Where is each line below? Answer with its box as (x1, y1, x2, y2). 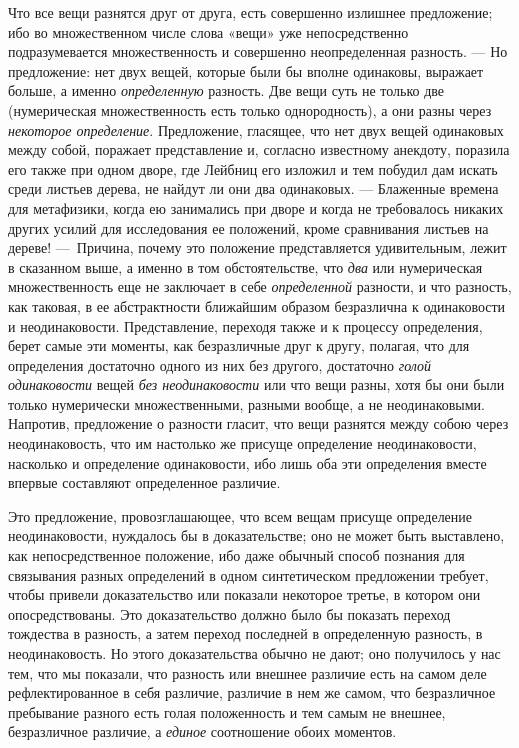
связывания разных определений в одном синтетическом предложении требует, (8, 564, 489, 585)
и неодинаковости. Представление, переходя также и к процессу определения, (8, 315, 483, 336)
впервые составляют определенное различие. (8, 472, 281, 493)
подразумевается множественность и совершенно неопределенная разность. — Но (8, 41, 508, 62)
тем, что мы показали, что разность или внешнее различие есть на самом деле (8, 662, 487, 683)
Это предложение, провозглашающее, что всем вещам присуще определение (8, 505, 473, 526)
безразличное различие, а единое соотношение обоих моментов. (8, 721, 397, 742)
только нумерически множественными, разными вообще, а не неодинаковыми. (8, 393, 486, 414)
